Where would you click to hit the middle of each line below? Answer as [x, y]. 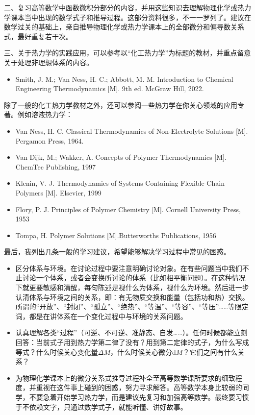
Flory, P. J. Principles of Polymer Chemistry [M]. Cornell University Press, [128, 209]
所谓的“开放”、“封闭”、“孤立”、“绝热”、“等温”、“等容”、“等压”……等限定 [132, 306]
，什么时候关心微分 [141, 352]
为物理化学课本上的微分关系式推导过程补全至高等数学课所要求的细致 [125, 378]
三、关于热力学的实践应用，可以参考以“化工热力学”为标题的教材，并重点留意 [127, 53]
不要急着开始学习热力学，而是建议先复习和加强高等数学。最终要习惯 [139, 397]
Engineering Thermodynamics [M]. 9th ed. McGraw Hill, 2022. [110, 88]
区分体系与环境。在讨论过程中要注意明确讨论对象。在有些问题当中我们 [129, 268]
